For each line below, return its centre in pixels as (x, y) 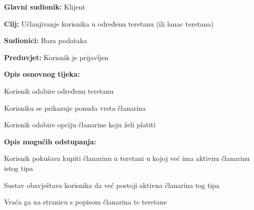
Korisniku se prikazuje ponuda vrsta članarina (75, 108)
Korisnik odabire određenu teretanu (59, 90)
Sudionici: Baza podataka (46, 40)
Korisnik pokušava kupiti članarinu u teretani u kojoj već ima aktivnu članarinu (127, 158)
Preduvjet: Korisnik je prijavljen (56, 57)
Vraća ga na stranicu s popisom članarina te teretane (86, 202)
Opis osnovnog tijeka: (42, 74)
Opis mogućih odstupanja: (50, 141)
